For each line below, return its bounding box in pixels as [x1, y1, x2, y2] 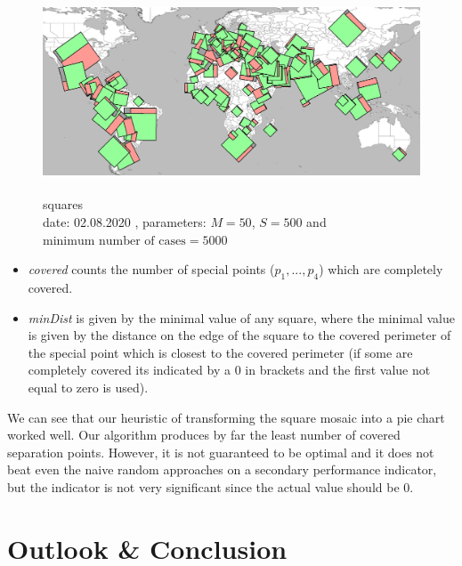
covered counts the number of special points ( [28, 260, 275, 279]
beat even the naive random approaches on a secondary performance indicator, [7, 460, 437, 479]
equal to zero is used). [28, 377, 149, 396]
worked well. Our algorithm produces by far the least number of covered [7, 425, 401, 444]
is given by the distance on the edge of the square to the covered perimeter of [28, 326, 451, 344]
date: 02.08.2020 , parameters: [43, 212, 207, 230]
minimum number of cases [43, 234, 186, 247]
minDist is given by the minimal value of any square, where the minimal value [28, 308, 455, 327]
